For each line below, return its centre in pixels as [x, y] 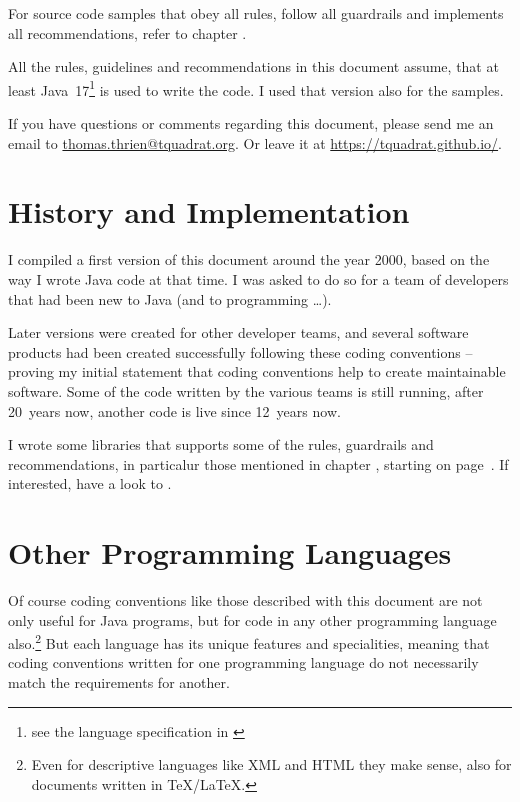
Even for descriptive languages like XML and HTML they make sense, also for [271, 764]
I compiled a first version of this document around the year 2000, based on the [249, 259]
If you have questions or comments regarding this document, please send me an [251, 123]
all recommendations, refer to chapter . [127, 32]
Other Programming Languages [230, 552]
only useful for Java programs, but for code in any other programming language [252, 619]
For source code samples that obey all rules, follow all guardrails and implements [256, 13]
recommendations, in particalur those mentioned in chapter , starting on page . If [258, 463]
